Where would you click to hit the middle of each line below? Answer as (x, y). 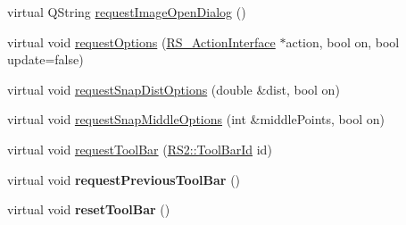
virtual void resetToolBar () (89, 209)
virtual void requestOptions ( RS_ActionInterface (141, 42)
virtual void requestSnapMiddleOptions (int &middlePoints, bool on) (196, 119)
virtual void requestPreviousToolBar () (124, 179)
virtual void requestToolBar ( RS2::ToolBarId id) (140, 149)
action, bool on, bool (343, 42)
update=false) (46, 59)
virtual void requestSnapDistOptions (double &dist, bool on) (174, 89)
